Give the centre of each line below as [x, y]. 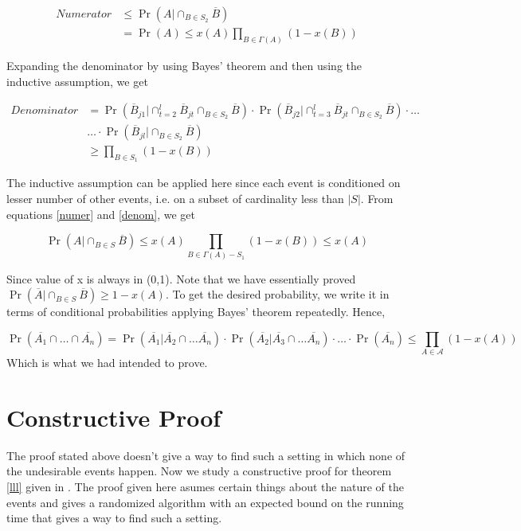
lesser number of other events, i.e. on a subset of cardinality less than [175, 198]
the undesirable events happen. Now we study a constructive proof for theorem [199, 471]
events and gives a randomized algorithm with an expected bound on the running [205, 502]
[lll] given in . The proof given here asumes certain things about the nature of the [205, 486]
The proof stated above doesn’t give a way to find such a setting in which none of [206, 455]
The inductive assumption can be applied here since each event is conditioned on [204, 183]
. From [377, 198]
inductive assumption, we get [77, 81]
